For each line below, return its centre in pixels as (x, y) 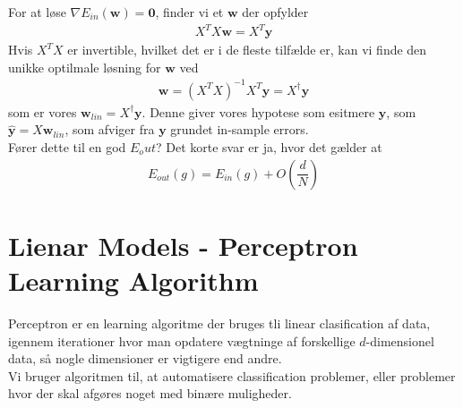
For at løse (37, 12)
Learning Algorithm (133, 280)
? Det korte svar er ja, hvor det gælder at (269, 147)
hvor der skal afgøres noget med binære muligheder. (150, 393)
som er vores (43, 111)
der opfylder (275, 12)
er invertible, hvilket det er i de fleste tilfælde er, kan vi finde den (247, 50)
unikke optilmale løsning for (85, 67)
